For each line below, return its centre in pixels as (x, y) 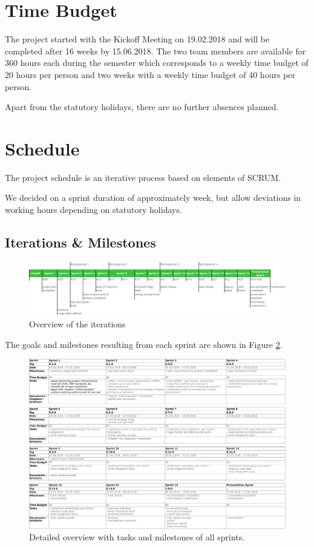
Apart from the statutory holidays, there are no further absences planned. (142, 107)
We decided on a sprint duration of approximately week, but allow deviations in (153, 198)
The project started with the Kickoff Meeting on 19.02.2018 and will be (137, 39)
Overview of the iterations (77, 324)
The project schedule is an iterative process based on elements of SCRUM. (143, 177)
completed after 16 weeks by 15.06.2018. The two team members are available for (155, 51)
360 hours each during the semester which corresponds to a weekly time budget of (157, 63)
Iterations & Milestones (80, 242)
